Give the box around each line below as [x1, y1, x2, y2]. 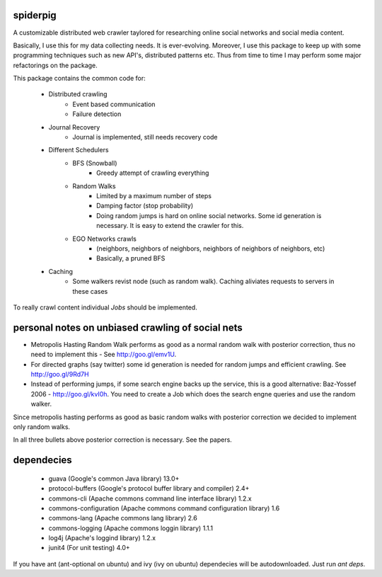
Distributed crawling [48, 90, 108, 98]
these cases [72, 287, 108, 295]
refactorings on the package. [13, 61, 98, 69]
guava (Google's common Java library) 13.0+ [48, 474, 180, 483]
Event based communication [72, 100, 156, 108]
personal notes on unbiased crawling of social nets [13, 321, 243, 333]
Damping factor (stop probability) [96, 202, 194, 210]
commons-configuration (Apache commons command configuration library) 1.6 [48, 503, 280, 513]
